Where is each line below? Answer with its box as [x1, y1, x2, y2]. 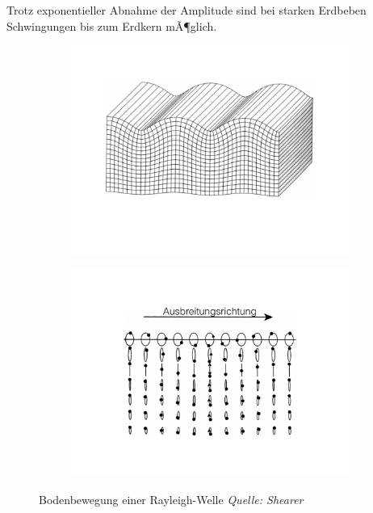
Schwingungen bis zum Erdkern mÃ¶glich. [6, 17, 217, 34]
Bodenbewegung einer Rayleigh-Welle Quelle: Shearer [39, 490, 304, 507]
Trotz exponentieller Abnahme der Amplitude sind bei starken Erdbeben [6, 2, 367, 18]
